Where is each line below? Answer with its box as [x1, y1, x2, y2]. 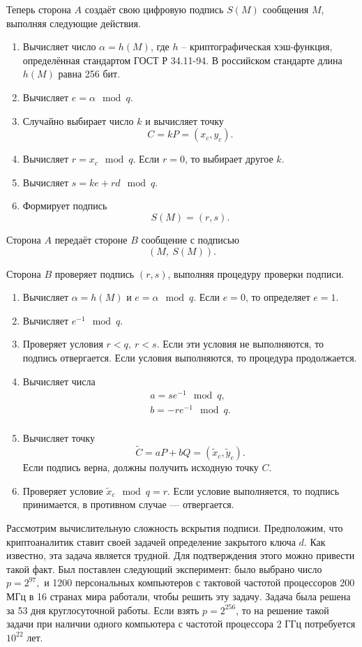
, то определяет [245, 290, 310, 304]
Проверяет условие [22, 483, 103, 498]
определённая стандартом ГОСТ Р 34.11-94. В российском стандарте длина [22, 52, 342, 67]
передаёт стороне [54, 232, 128, 246]
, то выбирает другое [184, 151, 273, 166]
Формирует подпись [22, 198, 107, 213]
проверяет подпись [54, 266, 135, 281]
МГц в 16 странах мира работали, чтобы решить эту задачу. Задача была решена [6, 588, 351, 603]
